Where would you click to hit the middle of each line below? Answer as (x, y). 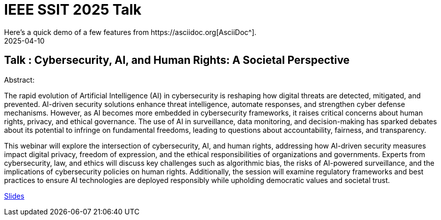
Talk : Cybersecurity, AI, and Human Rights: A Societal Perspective (177, 60)
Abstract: (19, 80)
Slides (14, 196)
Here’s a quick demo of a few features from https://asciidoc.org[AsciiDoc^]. (130, 32)
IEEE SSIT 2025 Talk (73, 10)
